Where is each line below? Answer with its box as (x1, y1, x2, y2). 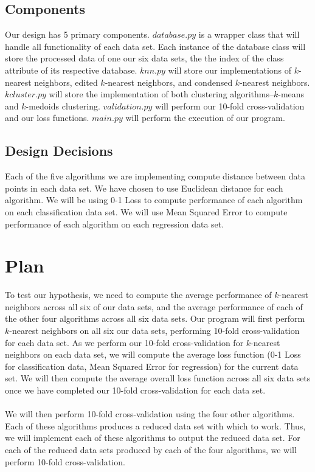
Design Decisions (5, 141, 113, 160)
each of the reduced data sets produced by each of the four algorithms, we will (5, 443, 297, 456)
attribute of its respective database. (5, 63, 137, 76)
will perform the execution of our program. (125, 111, 285, 124)
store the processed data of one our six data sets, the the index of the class (5, 52, 284, 64)
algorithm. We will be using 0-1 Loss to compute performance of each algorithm (5, 193, 303, 206)
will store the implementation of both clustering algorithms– (49, 88, 274, 100)
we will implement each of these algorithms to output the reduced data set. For (5, 431, 300, 444)
